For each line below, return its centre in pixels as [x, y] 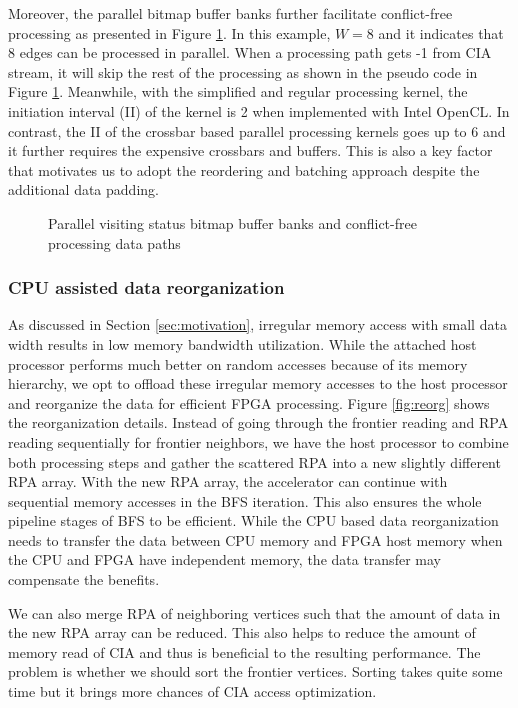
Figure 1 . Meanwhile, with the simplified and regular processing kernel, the [238, 91]
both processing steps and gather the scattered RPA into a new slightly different [254, 461]
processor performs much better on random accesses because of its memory [238, 363]
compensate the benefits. [84, 579]
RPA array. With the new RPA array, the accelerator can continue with [228, 481]
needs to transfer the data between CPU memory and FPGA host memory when [255, 539]
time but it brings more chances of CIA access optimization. [192, 691]
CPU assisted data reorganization [146, 287]
